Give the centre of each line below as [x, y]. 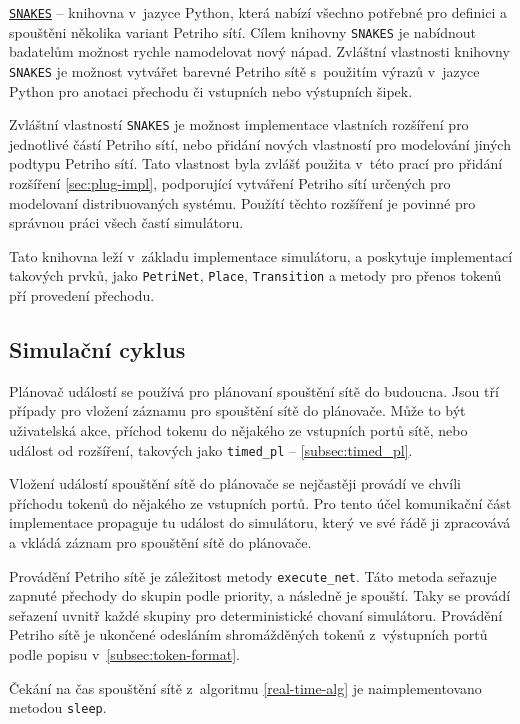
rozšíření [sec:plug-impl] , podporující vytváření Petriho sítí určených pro [230, 183]
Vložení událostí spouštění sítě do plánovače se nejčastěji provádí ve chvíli [235, 483]
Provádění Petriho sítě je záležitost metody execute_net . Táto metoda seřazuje [253, 575]
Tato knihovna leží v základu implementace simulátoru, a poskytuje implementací [261, 255]
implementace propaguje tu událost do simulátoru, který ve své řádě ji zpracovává [260, 522]
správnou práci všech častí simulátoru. [126, 222]
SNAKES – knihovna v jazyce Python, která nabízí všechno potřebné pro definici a [258, 12]
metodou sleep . [58, 707]
